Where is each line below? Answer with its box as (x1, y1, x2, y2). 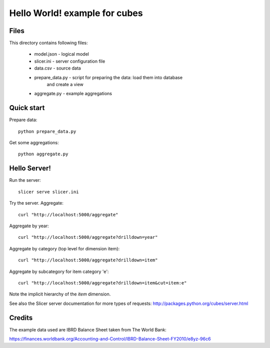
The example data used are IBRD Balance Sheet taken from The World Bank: (9, 326, 167, 332)
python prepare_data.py (18, 128, 76, 134)
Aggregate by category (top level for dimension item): (9, 245, 120, 251)
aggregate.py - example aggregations (34, 91, 112, 97)
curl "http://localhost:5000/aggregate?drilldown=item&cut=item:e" (18, 280, 187, 285)
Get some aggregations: (9, 140, 59, 146)
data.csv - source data (34, 65, 81, 71)
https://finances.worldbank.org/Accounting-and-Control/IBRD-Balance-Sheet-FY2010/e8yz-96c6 (9, 335, 211, 341)
